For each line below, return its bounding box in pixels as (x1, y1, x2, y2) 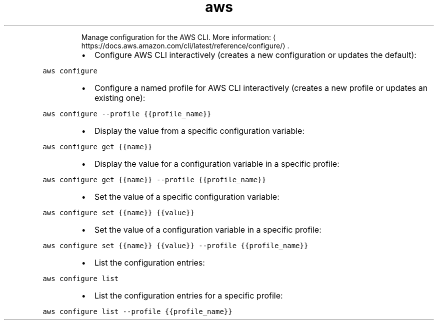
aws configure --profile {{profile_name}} (42, 109, 211, 118)
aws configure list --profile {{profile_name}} (42, 307, 232, 316)
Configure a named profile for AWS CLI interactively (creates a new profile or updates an (94, 82, 428, 93)
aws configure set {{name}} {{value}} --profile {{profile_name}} (42, 241, 308, 250)
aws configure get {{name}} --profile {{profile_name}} (42, 175, 266, 184)
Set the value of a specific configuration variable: (94, 191, 279, 202)
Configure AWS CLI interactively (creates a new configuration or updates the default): (94, 49, 416, 60)
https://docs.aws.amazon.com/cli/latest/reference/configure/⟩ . (81, 41, 289, 50)
